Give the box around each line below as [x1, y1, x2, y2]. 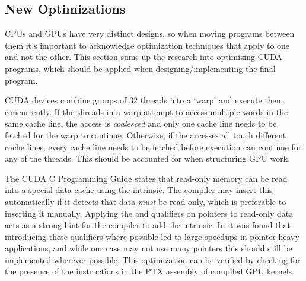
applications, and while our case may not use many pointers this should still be [5, 242, 292, 254]
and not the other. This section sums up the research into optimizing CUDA [5, 50, 283, 63]
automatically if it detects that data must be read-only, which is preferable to [5, 195, 286, 207]
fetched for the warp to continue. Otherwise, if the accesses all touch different [5, 128, 286, 141]
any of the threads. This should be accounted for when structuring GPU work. [5, 152, 291, 165]
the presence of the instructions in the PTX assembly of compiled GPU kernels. [5, 265, 294, 277]
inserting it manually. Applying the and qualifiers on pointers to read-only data [5, 207, 294, 219]
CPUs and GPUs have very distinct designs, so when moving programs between [5, 27, 295, 40]
